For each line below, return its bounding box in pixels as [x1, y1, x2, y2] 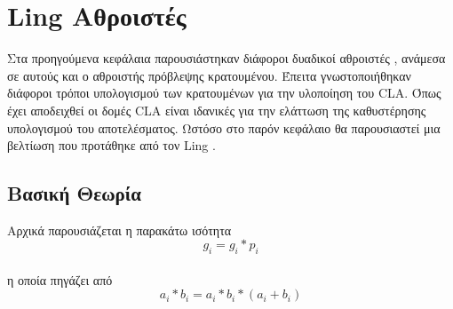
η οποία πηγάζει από [7, 270, 113, 289]
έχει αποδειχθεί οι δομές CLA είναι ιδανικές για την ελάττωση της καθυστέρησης [7, 100, 426, 119]
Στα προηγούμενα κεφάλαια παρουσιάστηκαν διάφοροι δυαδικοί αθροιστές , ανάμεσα [7, 49, 446, 67]
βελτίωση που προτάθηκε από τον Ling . [7, 136, 216, 154]
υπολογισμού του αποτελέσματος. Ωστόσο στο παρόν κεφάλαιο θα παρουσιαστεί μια [7, 118, 441, 137]
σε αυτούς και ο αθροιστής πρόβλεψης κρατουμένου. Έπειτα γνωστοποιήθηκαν [7, 66, 411, 84]
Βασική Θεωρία [7, 179, 142, 207]
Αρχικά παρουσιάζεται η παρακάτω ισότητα [7, 220, 232, 239]
